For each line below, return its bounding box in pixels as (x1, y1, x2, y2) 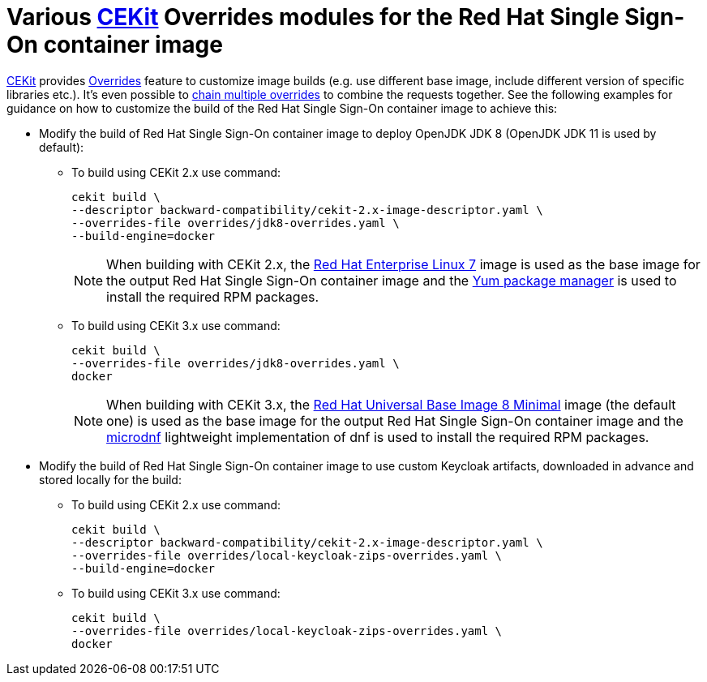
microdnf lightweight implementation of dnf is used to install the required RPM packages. (106, 428, 649, 445)
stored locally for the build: (39, 472, 182, 487)
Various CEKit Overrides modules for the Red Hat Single (6, 3, 619, 31)
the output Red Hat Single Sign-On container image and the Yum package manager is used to (106, 272, 677, 289)
